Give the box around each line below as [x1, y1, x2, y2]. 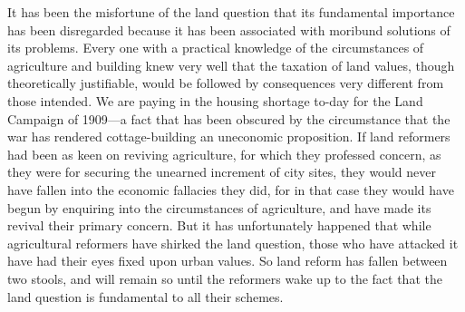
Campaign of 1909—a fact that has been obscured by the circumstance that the [7, 109, 450, 128]
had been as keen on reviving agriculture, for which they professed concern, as [7, 144, 441, 163]
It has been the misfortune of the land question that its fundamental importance [7, 3, 455, 21]
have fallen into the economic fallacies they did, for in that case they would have [7, 180, 454, 199]
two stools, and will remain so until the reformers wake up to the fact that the [7, 268, 442, 288]
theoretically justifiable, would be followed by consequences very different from [7, 73, 444, 93]
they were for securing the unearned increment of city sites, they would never [7, 162, 436, 181]
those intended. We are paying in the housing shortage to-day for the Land [7, 91, 423, 110]
